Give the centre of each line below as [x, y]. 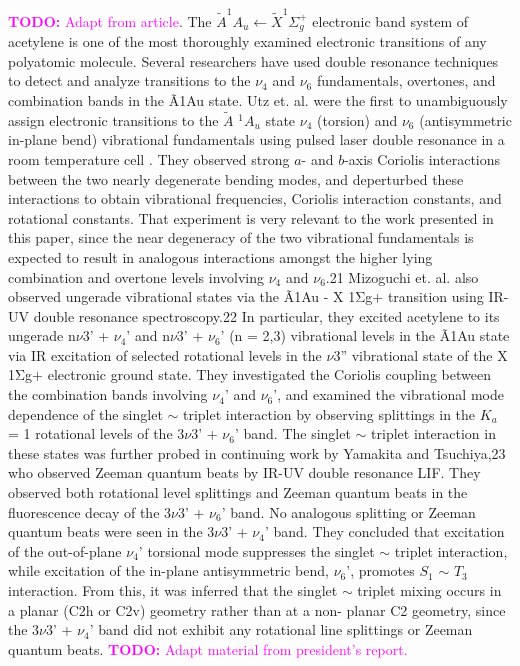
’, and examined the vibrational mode [388, 394]
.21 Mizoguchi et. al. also [402, 276]
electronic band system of [390, 20]
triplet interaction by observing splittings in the [329, 413]
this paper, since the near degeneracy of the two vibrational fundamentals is [241, 237]
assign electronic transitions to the [113, 119]
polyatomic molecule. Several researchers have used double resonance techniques [253, 60]
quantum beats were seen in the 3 [111, 531]
